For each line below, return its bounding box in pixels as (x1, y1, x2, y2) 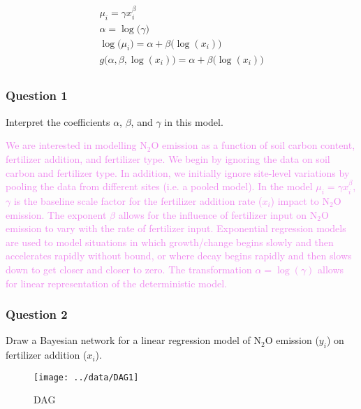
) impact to (270, 193, 319, 208)
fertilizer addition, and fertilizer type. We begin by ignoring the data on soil (6, 151, 330, 166)
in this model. (164, 114, 223, 129)
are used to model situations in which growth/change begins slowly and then (6, 234, 334, 249)
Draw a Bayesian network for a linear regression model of (6, 333, 251, 347)
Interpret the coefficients (6, 114, 110, 129)
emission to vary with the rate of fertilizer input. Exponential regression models (6, 221, 346, 236)
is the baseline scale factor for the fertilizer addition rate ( (13, 193, 263, 208)
